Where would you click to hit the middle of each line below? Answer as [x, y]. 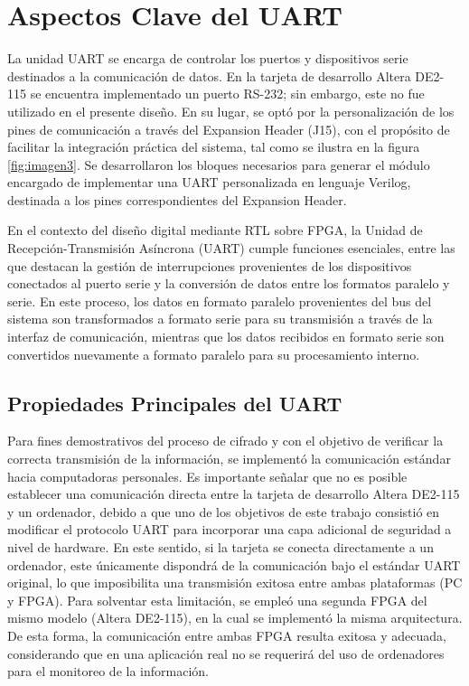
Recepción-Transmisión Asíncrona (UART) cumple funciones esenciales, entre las [231, 248]
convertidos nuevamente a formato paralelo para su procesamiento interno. [214, 354]
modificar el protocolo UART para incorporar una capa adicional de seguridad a [230, 529]
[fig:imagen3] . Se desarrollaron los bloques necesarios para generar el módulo [219, 164]
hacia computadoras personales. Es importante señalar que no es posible [207, 476]
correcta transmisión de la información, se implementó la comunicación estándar [229, 459]
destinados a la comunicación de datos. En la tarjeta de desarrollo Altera [209, 75]
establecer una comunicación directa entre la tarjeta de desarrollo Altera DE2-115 [234, 494]
